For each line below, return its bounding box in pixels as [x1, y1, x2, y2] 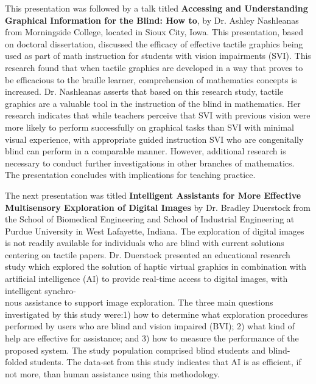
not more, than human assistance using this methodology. [5, 367, 220, 380]
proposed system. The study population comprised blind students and [5, 343, 266, 356]
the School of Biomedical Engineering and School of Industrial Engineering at [5, 213, 295, 225]
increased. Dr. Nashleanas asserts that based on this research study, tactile [5, 85, 284, 98]
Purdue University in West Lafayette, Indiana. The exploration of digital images [5, 224, 304, 237]
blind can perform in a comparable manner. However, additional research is [5, 145, 286, 157]
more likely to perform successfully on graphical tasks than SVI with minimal [5, 120, 294, 133]
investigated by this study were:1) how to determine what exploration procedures [5, 307, 308, 320]
